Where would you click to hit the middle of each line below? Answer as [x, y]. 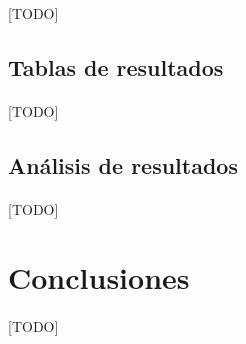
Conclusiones [99, 277]
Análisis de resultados [123, 164]
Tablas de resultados [116, 66]
